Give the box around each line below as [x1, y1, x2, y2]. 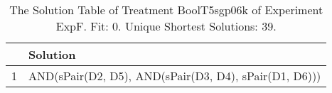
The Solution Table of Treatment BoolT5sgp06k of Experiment [9, 1, 323, 18]
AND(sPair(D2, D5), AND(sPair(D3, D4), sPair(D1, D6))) [28, 67, 321, 84]
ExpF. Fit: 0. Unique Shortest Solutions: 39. [55, 18, 277, 34]
